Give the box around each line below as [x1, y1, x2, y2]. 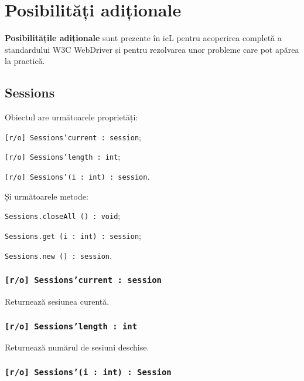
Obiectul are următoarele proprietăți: [5, 111, 138, 123]
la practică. [5, 55, 45, 67]
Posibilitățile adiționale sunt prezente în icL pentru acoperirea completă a [5, 32, 282, 44]
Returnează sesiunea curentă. [5, 295, 110, 308]
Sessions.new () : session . [5, 249, 112, 261]
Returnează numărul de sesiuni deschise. [5, 341, 149, 353]
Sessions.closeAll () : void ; [5, 210, 121, 222]
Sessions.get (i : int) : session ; [5, 229, 141, 241]
